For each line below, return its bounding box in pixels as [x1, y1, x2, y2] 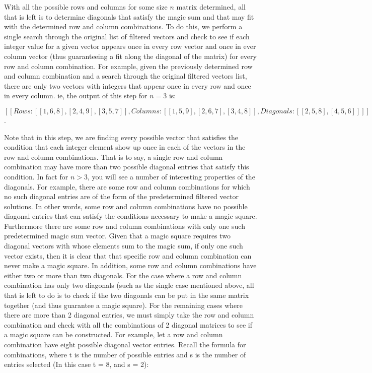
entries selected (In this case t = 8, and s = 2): [4, 359, 149, 369]
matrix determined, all [176, 2, 246, 12]
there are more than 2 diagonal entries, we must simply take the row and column [4, 309, 254, 320]
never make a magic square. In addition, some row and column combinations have [4, 260, 257, 271]
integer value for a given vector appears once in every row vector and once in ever [4, 41, 256, 51]
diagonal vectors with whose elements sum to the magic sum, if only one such [4, 240, 243, 251]
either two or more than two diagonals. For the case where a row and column [4, 270, 242, 280]
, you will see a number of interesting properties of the [87, 171, 255, 181]
